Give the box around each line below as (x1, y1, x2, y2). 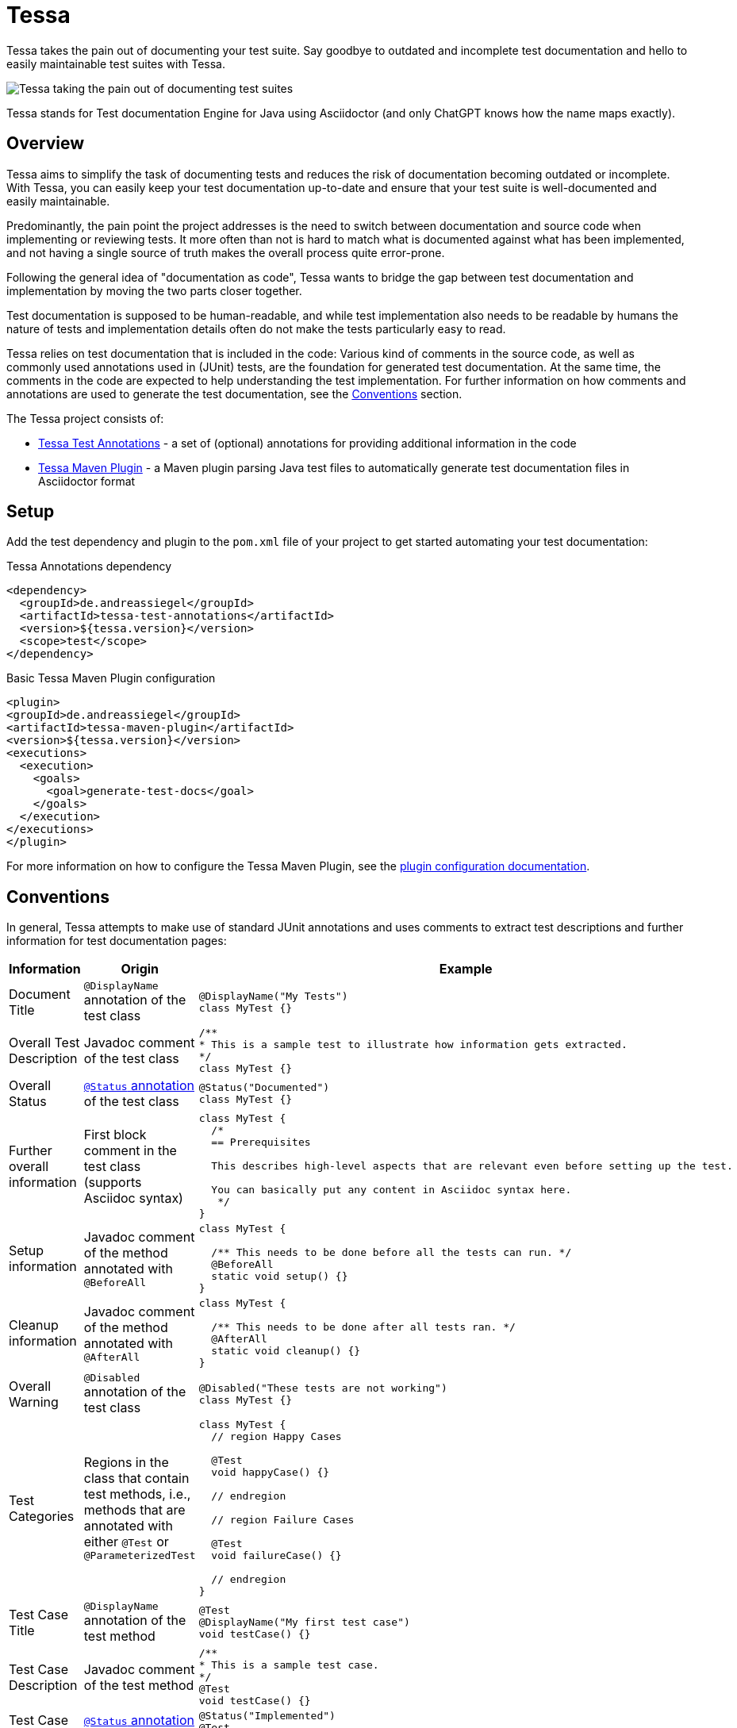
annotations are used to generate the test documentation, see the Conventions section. (6, 386, 463, 401)
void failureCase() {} (211, 1549, 342, 1562)
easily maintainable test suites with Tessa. (6, 56, 226, 71)
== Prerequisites (211, 1136, 311, 1149)
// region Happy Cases (211, 1430, 342, 1443)
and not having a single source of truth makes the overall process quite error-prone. (6, 245, 445, 259)
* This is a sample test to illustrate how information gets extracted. (198, 1039, 628, 1051)
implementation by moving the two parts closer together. (6, 283, 302, 298)
